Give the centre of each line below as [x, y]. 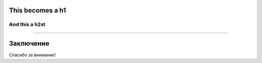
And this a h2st [27, 25]
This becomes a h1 [38, 10]
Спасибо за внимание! [32, 55]
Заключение [29, 44]
